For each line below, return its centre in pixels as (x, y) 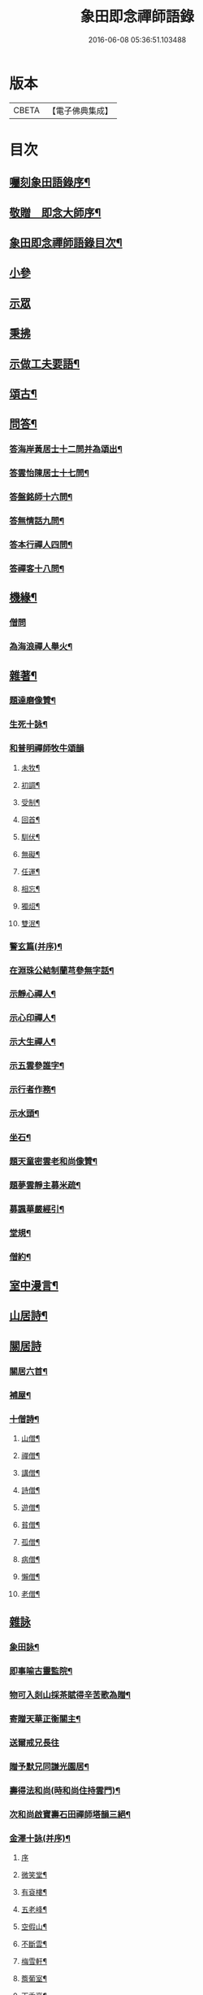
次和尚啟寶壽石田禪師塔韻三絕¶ (70, 1814)
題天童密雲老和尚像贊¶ (54, 1161)
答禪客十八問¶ (37, 568)
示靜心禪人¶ (32, 994)
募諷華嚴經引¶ (37, 1209)
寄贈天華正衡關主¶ (45, 1718)
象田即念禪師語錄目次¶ (66, 243)
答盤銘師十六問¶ (41, 497)
